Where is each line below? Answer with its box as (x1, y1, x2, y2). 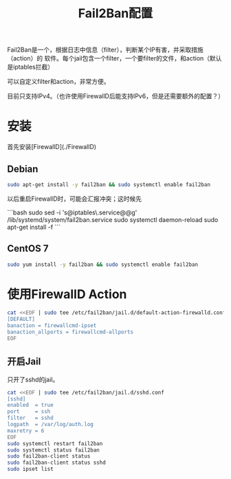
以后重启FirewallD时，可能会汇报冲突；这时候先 (7, 194, 142, 203)
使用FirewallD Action (7, 286, 127, 302)
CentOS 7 (7, 243, 49, 254)
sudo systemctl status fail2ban (7, 447, 100, 454)
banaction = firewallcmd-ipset (7, 322, 97, 329)
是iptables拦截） (7, 63, 54, 71)
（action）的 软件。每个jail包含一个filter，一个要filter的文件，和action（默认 (7, 54, 222, 63)
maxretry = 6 (7, 427, 45, 434)
